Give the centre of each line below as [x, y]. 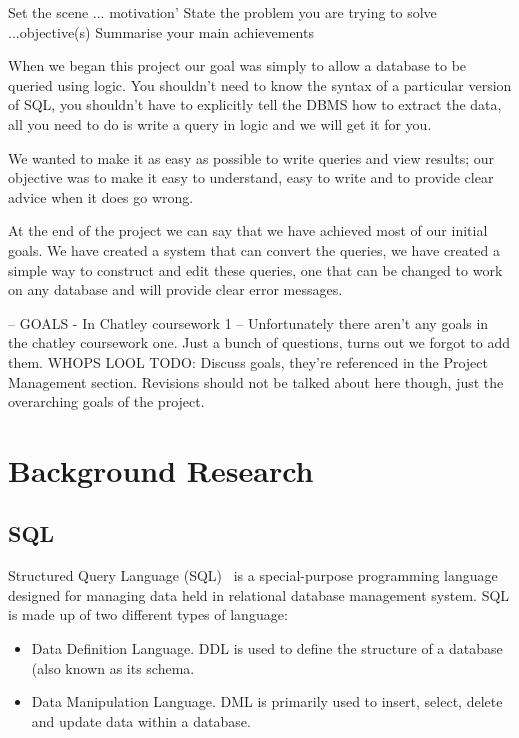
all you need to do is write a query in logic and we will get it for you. [220, 123]
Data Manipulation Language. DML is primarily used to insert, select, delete [267, 701]
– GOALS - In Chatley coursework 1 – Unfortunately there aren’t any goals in [248, 322]
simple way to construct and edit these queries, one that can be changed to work [255, 269]
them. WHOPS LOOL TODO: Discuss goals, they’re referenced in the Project [248, 361]
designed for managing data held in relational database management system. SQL [259, 594]
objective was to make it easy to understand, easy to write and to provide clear [251, 177]
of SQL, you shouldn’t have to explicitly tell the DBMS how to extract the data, [255, 104]
